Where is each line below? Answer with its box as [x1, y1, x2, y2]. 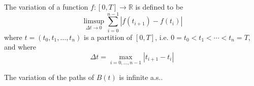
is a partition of [83, 31, 133, 42]
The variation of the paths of [4, 72, 94, 82]
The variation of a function [4, 2, 88, 12]
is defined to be [135, 2, 183, 12]
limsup [83, 18, 104, 25]
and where [4, 41, 37, 52]
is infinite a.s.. [119, 72, 163, 82]
